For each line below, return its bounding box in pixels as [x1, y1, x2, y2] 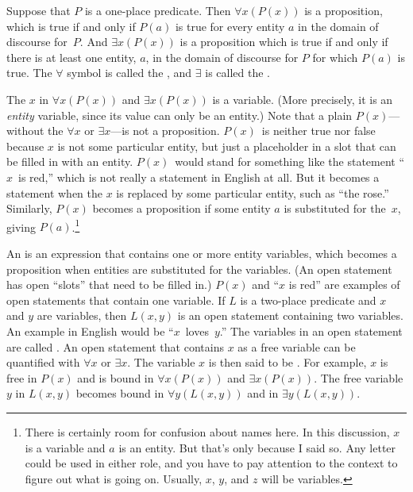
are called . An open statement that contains [6, 338, 224, 355]
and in [247, 385, 279, 402]
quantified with [6, 354, 80, 371]
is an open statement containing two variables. [177, 307, 403, 324]
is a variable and [25, 439, 106, 455]
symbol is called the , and [67, 64, 192, 81]
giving [6, 218, 36, 235]
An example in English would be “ [6, 322, 174, 339]
